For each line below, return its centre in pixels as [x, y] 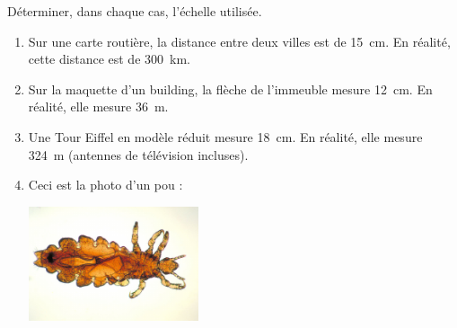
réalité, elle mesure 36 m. [98, 106]
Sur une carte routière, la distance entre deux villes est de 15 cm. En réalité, [239, 41]
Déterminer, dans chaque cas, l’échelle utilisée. [135, 11]
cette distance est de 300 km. [109, 59]
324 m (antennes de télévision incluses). [138, 154]
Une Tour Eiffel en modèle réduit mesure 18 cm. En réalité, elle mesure [225, 136]
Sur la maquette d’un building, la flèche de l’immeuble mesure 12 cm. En [230, 89]
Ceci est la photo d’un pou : [105, 185]
